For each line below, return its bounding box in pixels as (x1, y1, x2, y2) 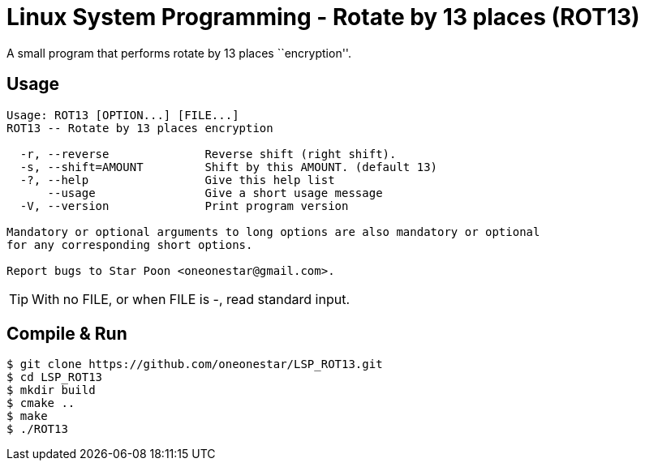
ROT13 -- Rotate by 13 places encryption (6, 121, 273, 135)
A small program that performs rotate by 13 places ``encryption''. (6, 45, 351, 60)
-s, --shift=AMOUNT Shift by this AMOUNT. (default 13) (19, 160, 438, 174)
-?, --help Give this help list (19, 173, 335, 186)
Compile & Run (6, 323, 127, 345)
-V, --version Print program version (19, 199, 349, 212)
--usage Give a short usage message (47, 186, 383, 199)
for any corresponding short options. (6, 238, 253, 251)
